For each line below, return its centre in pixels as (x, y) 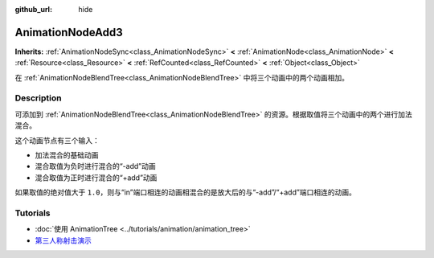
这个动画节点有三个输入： (57, 140)
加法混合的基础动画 (67, 155)
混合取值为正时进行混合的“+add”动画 (96, 178)
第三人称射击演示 (63, 240)
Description (38, 98)
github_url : (33, 9)
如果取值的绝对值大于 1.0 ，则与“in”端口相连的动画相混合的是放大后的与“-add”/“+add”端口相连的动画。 (186, 192)
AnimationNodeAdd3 (69, 32)
